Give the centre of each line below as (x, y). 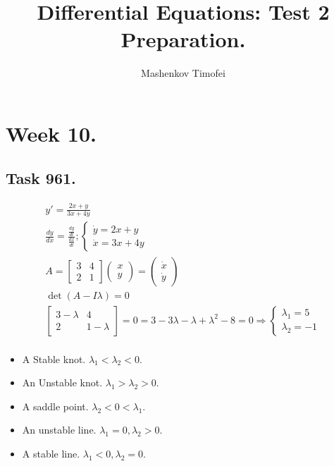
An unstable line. (59, 430)
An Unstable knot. (62, 382)
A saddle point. (55, 406)
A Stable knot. (54, 358)
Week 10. (51, 133)
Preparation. (183, 39)
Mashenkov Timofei (183, 73)
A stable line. (51, 453)
